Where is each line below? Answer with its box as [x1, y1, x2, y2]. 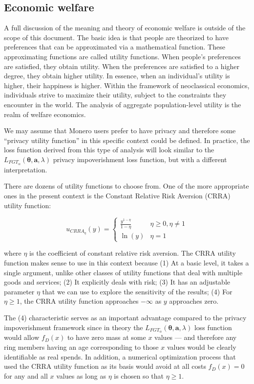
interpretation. [4, 164, 47, 174]
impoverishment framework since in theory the [4, 322, 143, 332]
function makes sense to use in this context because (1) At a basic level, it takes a [4, 258, 249, 267]
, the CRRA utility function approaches [20, 296, 139, 306]
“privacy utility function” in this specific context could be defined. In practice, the [4, 135, 250, 145]
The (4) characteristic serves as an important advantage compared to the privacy [4, 312, 247, 322]
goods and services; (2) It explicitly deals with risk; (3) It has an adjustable [4, 277, 231, 287]
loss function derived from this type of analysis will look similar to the [4, 144, 214, 155]
